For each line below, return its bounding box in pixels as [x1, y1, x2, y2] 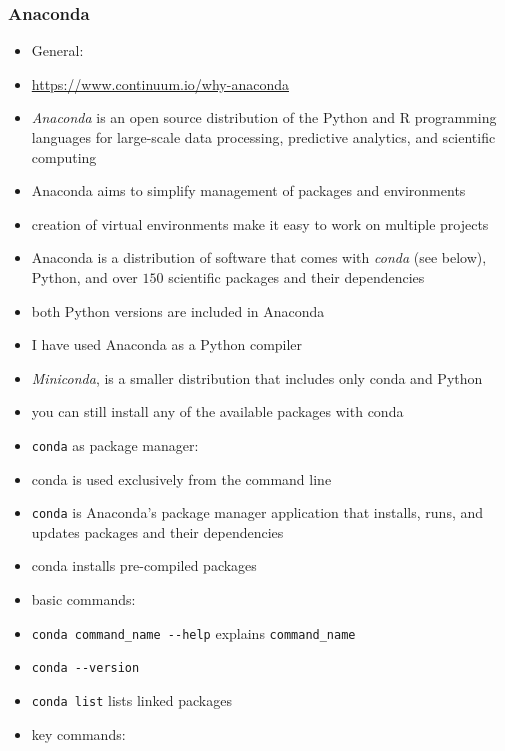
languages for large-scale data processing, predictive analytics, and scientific [31, 127, 496, 147]
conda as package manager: [31, 434, 199, 455]
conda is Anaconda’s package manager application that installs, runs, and [31, 502, 484, 523]
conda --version [31, 661, 140, 676]
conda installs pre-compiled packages [31, 555, 257, 576]
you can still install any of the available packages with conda [31, 401, 404, 422]
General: [31, 40, 84, 61]
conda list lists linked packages [31, 689, 232, 710]
